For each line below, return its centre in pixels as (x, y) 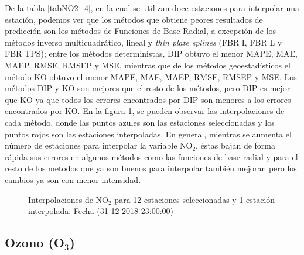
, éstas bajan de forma (236, 145)
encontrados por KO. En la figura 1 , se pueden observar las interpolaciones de (145, 111)
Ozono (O (35, 242)
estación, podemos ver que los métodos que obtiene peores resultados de (134, 19)
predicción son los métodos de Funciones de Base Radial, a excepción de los (141, 31)
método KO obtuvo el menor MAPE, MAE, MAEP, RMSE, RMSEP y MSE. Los (151, 76)
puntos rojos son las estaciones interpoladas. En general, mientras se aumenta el (148, 134)
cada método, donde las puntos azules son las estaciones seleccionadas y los (140, 122)
